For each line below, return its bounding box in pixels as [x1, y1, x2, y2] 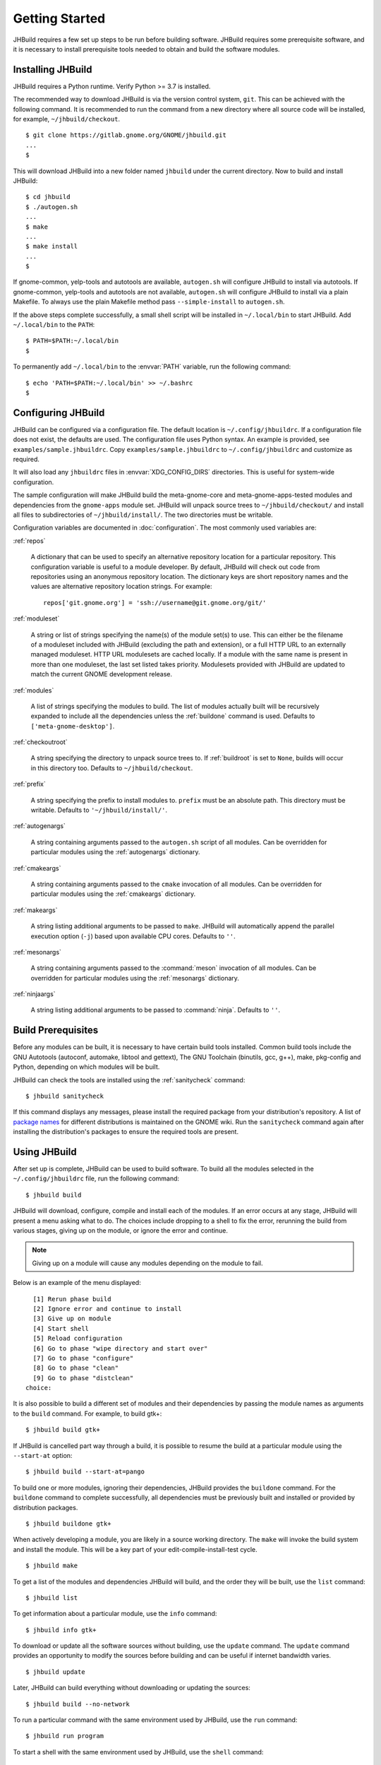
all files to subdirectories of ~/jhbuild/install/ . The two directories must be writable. [13, 510, 273, 519]
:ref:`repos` [13, 537, 46, 545]
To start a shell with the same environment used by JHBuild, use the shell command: [13, 1747, 264, 1756]
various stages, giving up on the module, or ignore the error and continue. [13, 1226, 229, 1235]
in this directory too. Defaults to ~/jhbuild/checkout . [30, 763, 193, 772]
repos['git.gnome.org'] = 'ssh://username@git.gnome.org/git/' [43, 599, 267, 606]
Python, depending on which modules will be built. [13, 1063, 160, 1071]
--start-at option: [13, 1452, 73, 1460]
